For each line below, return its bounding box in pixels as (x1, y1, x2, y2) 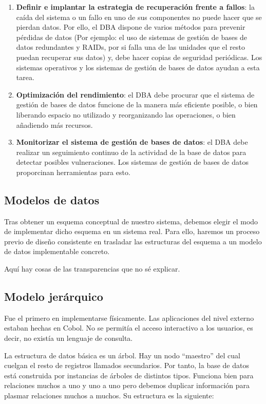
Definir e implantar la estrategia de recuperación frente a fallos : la (16, 2, 255, 12)
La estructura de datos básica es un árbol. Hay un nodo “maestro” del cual (4, 350, 240, 360)
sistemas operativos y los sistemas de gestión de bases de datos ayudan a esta (16, 62, 260, 72)
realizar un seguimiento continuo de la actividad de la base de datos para (16, 146, 246, 157)
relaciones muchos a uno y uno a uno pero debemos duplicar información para (4, 380, 250, 391)
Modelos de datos (4, 191, 100, 207)
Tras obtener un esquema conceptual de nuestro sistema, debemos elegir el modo (4, 216, 258, 226)
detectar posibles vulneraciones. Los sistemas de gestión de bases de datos (16, 157, 249, 167)
